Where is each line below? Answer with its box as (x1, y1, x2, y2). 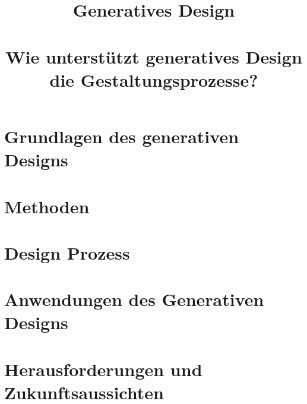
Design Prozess (4, 240, 130, 264)
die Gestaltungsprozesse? (49, 67, 258, 91)
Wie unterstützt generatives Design (5, 44, 302, 68)
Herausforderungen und (4, 356, 202, 381)
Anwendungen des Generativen (4, 287, 264, 311)
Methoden (4, 194, 90, 218)
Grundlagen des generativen (4, 124, 239, 148)
